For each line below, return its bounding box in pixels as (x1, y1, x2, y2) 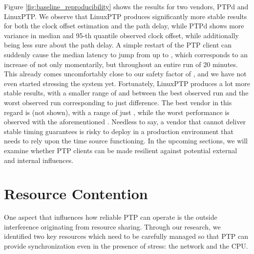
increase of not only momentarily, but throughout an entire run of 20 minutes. (4, 59, 238, 69)
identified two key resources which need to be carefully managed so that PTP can (4, 231, 249, 241)
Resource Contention (4, 184, 148, 204)
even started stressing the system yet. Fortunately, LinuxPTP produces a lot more (4, 78, 250, 88)
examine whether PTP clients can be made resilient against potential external (4, 145, 237, 155)
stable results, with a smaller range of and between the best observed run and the (4, 88, 249, 98)
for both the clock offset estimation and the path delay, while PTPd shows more (4, 21, 244, 31)
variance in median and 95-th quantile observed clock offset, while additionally (4, 30, 239, 40)
